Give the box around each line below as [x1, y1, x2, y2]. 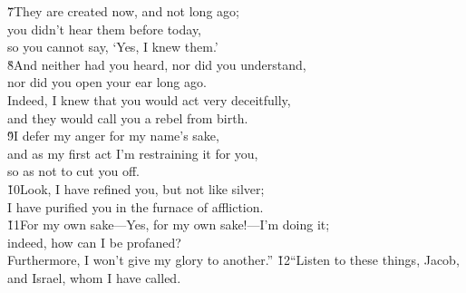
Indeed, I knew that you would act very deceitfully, [7, 90, 291, 109]
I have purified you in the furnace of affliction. [7, 197, 264, 216]
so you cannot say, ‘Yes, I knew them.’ [7, 37, 218, 56]
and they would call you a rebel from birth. [7, 108, 248, 127]
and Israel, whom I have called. [7, 268, 181, 287]
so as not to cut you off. [7, 161, 140, 181]
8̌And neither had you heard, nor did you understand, [7, 54, 306, 73]
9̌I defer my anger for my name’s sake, [7, 126, 219, 145]
